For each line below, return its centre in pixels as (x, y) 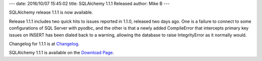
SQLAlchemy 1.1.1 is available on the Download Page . (61, 53)
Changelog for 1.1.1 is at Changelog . (44, 44)
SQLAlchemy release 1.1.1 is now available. (51, 13)
